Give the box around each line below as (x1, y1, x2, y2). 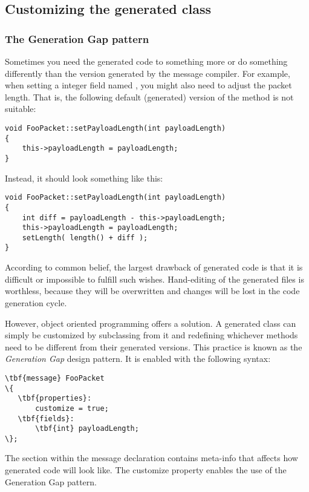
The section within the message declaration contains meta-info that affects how (5, 451, 298, 464)
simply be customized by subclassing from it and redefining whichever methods (5, 329, 298, 341)
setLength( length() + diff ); (22, 233, 148, 242)
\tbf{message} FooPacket (5, 373, 105, 382)
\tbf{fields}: (18, 414, 74, 423)
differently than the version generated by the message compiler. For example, (5, 67, 290, 79)
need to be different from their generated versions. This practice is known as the (5, 340, 302, 353)
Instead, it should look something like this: (5, 171, 163, 184)
